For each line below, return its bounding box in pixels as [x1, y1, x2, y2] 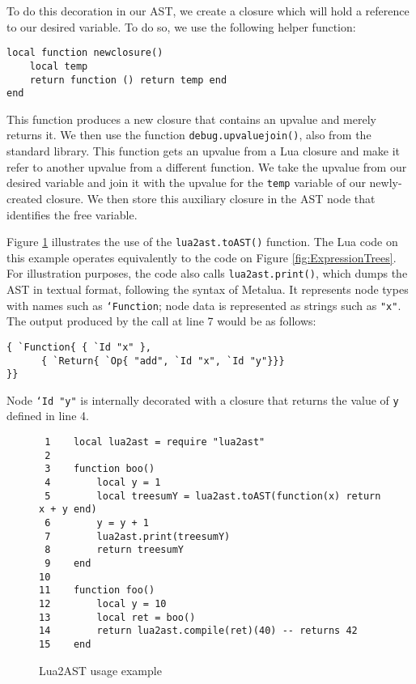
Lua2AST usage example [39, 661, 162, 678]
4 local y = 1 [45, 477, 161, 489]
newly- [369, 174, 402, 191]
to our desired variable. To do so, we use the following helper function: [6, 18, 356, 35]
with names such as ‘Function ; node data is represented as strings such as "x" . [6, 296, 401, 313]
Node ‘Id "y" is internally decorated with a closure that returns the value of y [6, 391, 399, 408]
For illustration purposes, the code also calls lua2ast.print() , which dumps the [6, 265, 408, 282]
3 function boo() [45, 463, 155, 475]
